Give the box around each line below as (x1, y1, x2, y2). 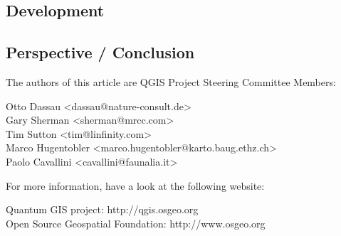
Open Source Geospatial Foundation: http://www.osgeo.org (6, 215, 266, 230)
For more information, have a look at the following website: (6, 178, 265, 193)
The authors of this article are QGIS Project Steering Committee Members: (6, 74, 336, 89)
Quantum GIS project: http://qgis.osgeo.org (6, 202, 199, 217)
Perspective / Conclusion (6, 41, 195, 63)
